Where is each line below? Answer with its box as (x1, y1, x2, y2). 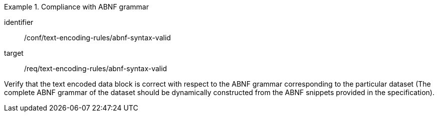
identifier (4, 18, 34, 26)
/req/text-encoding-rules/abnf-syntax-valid (24, 64, 167, 73)
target (4, 49, 24, 57)
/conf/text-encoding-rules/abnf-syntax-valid (24, 33, 171, 42)
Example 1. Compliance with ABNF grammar (4, 2, 149, 11)
